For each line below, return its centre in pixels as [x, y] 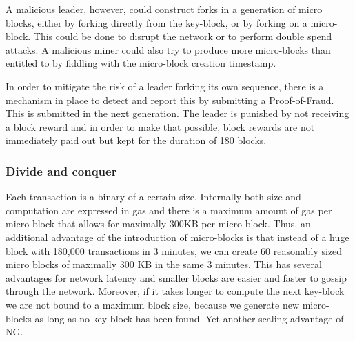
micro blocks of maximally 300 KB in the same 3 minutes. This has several [164, 264]
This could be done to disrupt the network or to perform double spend [183, 36]
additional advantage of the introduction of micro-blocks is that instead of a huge [177, 237]
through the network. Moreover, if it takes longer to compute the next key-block [175, 291]
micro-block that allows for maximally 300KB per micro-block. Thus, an [158, 224]
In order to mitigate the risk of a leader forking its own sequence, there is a [165, 86]
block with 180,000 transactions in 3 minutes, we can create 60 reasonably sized [174, 250]
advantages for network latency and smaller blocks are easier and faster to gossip [176, 277]
